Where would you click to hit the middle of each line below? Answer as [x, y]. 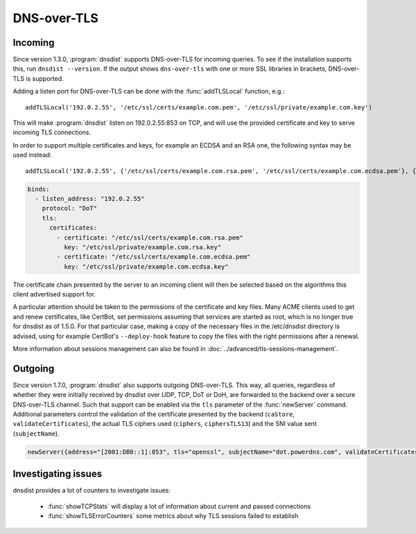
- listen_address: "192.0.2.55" [90, 198]
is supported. [44, 78]
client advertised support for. [54, 294]
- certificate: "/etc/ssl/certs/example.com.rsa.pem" [150, 238]
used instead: [32, 155]
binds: [38, 189]
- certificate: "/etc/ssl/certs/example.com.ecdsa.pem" [154, 257]
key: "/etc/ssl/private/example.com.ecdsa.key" [146, 266]
